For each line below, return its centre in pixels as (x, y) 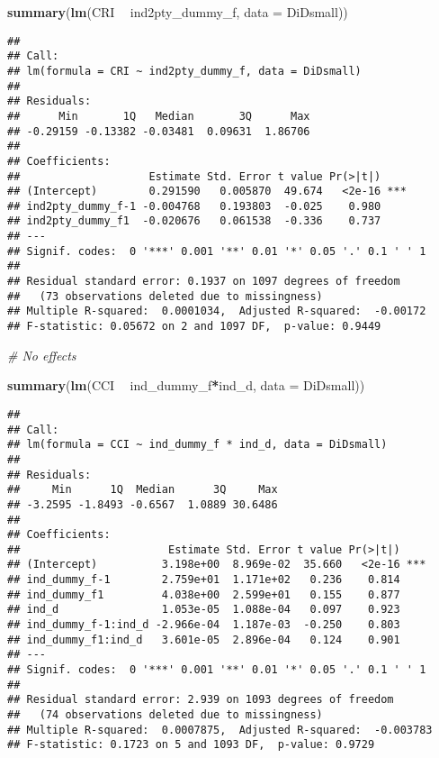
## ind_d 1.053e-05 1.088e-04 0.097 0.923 (204, 610)
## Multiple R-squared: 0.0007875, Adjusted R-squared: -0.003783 (220, 730)
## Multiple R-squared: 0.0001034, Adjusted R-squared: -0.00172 (217, 311)
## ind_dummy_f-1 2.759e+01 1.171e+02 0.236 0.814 (204, 580)
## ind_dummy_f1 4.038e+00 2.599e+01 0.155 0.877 (204, 594)
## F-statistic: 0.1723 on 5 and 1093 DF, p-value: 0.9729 (191, 745)
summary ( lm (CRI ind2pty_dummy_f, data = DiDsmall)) (178, 12)
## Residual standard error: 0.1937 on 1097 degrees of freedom (204, 282)
